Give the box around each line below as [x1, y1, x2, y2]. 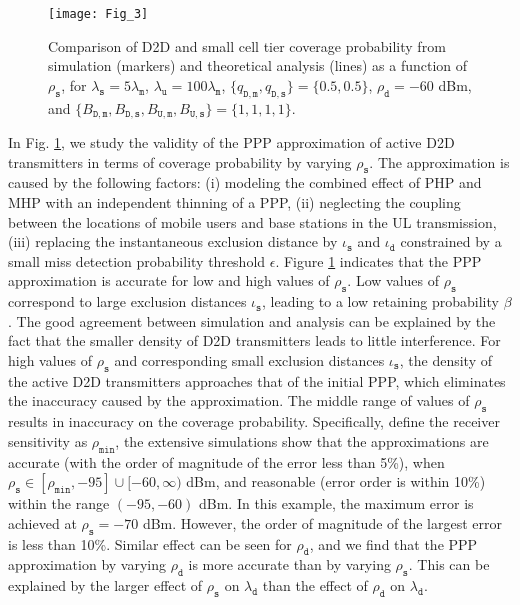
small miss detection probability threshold [8, 250, 266, 271]
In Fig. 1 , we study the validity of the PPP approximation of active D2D [8, 132, 455, 153]
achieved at [8, 512, 77, 533]
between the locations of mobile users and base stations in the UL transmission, [8, 211, 497, 232]
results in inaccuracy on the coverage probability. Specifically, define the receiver [8, 411, 500, 432]
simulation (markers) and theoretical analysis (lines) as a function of [48, 55, 468, 76]
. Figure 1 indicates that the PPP [275, 250, 482, 271]
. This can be [408, 554, 490, 575]
